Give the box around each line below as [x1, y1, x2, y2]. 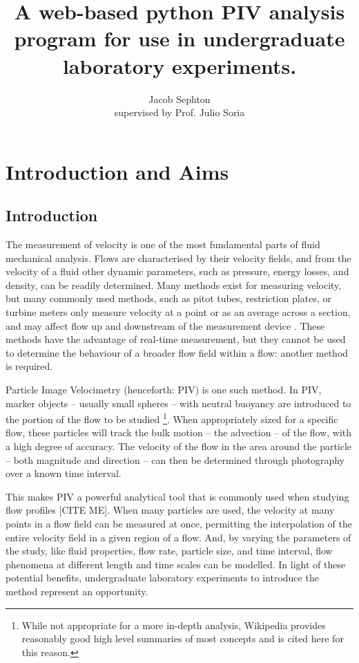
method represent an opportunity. [6, 583, 148, 598]
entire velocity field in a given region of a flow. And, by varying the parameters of [6, 530, 351, 544]
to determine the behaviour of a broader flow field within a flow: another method [6, 345, 349, 359]
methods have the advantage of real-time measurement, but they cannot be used [6, 332, 346, 346]
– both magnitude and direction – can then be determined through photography [6, 452, 345, 467]
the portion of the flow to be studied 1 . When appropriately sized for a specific [6, 410, 338, 426]
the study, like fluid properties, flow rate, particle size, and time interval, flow [6, 543, 333, 558]
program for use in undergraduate [14, 24, 345, 53]
